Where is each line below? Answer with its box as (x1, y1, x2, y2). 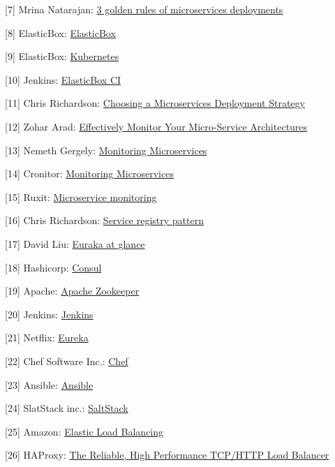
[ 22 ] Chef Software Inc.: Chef (5, 353, 128, 368)
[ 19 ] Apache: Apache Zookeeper (5, 283, 140, 298)
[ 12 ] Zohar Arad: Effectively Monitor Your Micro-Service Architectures (5, 119, 308, 133)
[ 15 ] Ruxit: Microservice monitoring (5, 189, 157, 204)
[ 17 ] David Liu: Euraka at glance (5, 236, 145, 251)
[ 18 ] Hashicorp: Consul (5, 260, 102, 274)
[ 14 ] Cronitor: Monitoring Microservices (5, 166, 174, 181)
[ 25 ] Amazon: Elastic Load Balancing (5, 424, 164, 438)
